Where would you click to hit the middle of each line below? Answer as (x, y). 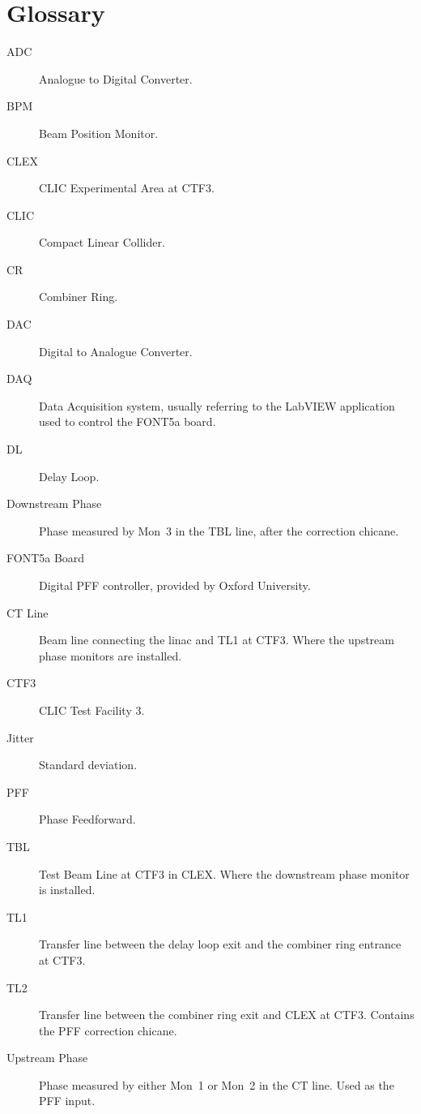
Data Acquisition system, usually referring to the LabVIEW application (217, 405)
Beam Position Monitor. (99, 133)
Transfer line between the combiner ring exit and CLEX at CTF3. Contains (227, 1015)
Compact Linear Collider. (102, 242)
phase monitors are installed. (111, 655)
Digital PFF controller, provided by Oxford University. (175, 585)
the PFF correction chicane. (108, 1030)
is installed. (67, 890)
